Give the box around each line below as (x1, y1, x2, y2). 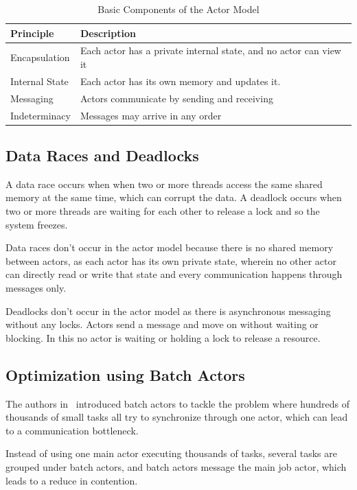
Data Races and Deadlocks (5, 145, 199, 166)
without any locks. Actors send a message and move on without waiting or (5, 317, 319, 331)
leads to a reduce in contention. (5, 473, 138, 487)
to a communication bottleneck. (5, 423, 139, 437)
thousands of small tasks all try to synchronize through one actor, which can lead (5, 410, 348, 424)
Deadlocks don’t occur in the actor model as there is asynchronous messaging (5, 303, 331, 318)
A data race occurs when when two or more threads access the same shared (5, 176, 323, 191)
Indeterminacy (10, 108, 71, 122)
